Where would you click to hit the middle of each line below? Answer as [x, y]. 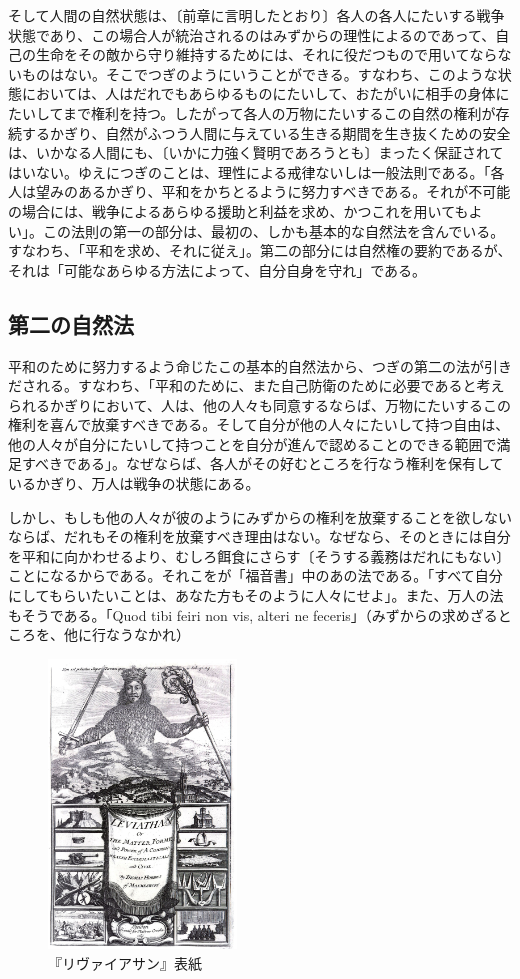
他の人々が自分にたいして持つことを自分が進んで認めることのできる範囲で [252, 443]
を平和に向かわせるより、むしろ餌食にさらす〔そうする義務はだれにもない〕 [259, 555]
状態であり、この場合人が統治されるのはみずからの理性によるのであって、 [252, 34]
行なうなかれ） [140, 634]
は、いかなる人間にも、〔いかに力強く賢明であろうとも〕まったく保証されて [256, 152]
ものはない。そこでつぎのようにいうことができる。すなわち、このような [259, 73]
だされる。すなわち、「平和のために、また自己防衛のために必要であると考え [256, 385]
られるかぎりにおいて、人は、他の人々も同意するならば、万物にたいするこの [259, 404]
